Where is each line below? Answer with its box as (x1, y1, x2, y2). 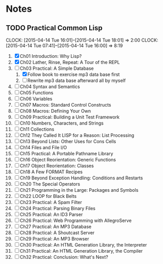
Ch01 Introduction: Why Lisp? (19, 53, 82, 59)
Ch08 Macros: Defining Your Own (19, 108, 91, 114)
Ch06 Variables (19, 96, 53, 101)
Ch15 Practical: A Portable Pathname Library (19, 151, 113, 156)
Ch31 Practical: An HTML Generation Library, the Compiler (19, 248, 143, 254)
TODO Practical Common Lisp (6, 24, 103, 32)
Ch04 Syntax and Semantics (19, 84, 80, 90)
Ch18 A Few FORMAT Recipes (19, 169, 83, 175)
